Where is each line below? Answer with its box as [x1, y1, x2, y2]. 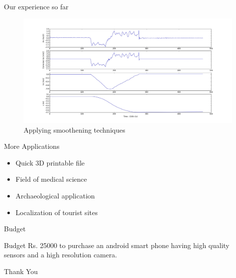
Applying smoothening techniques [24, 124, 125, 135]
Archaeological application [15, 190, 95, 200]
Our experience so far [4, 1, 69, 11]
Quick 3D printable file [15, 157, 85, 167]
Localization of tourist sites [15, 207, 98, 217]
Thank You [4, 266, 38, 276]
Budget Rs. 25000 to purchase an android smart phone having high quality [4, 240, 230, 250]
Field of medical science [15, 174, 87, 184]
